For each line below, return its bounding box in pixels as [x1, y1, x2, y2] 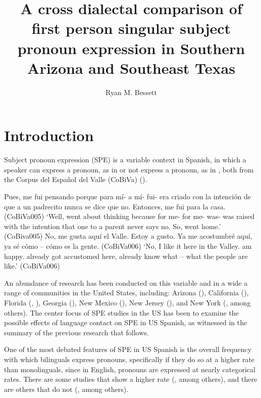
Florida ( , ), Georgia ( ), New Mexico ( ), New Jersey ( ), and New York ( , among [4, 297, 251, 307]
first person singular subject [31, 18, 231, 38]
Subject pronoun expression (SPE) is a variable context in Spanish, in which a [4, 154, 246, 165]
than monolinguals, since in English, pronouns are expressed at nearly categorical [4, 364, 255, 374]
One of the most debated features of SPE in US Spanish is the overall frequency [4, 344, 252, 355]
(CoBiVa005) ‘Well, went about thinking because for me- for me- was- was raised [4, 211, 255, 222]
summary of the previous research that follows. [4, 327, 149, 337]
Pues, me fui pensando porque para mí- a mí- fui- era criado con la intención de [4, 191, 251, 201]
